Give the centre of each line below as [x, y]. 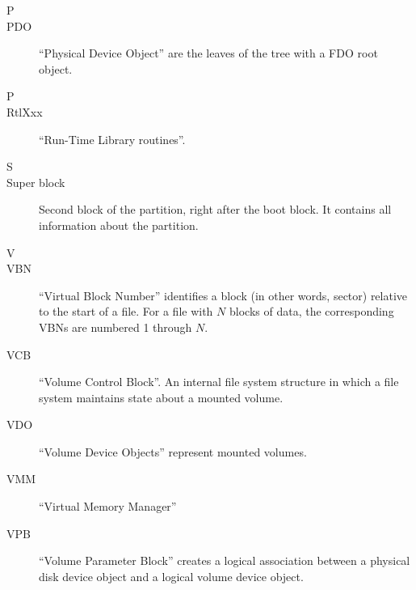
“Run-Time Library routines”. [112, 139]
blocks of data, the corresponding [311, 311]
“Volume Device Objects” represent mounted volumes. [173, 451]
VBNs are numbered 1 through [116, 327]
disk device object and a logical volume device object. [171, 576]
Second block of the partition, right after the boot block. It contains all [215, 209]
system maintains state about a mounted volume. [161, 397]
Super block [36, 182]
